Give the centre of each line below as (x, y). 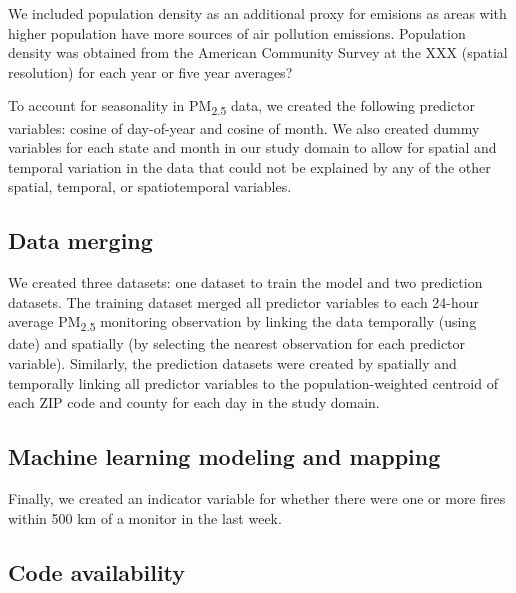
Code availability (97, 571)
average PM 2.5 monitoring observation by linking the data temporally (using (242, 323)
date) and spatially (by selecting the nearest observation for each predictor (237, 343)
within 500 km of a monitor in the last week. (145, 517)
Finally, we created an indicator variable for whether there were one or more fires (257, 497)
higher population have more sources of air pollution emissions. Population (237, 32)
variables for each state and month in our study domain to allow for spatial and (252, 147)
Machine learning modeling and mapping (224, 456)
